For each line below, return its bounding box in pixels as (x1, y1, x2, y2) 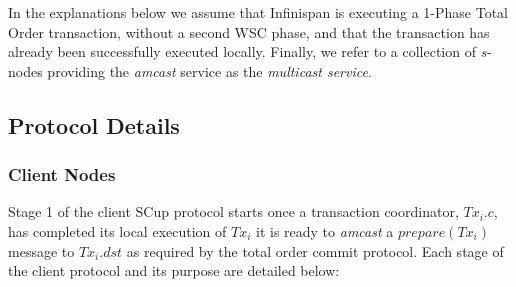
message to (8, 240, 75, 261)
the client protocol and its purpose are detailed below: (8, 260, 340, 281)
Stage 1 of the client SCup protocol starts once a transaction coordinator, (8, 201, 459, 222)
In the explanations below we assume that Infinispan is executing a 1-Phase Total (8, 2, 508, 22)
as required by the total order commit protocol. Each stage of (126, 240, 504, 261)
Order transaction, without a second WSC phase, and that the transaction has (8, 21, 490, 42)
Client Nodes (8, 162, 116, 187)
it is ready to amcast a (256, 220, 394, 241)
